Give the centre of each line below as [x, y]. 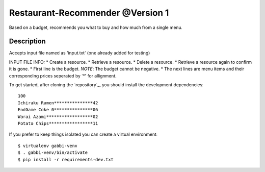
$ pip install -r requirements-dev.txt [66, 160]
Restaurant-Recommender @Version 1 [89, 13]
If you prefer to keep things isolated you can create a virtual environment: [83, 134]
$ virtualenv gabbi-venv [48, 146]
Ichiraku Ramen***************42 [58, 103]
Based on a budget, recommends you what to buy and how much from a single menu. [96, 27]
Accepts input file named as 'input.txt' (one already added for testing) [79, 53]
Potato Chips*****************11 [58, 123]
